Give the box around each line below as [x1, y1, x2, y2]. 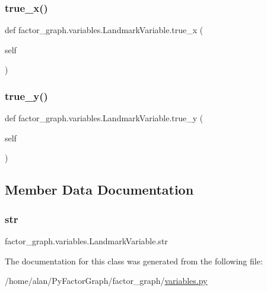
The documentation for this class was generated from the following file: [5, 254, 263, 267]
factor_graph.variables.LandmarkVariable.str [5, 235, 168, 247]
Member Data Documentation [5, 180, 194, 199]
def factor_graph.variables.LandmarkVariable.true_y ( [5, 112, 204, 124]
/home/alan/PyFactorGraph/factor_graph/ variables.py [5, 274, 208, 287]
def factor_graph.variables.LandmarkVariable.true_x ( [5, 24, 204, 36]
